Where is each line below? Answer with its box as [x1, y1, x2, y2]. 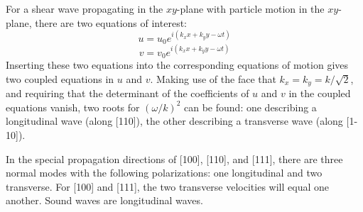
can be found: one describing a [184, 99, 317, 114]
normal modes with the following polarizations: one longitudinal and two [6, 165, 323, 180]
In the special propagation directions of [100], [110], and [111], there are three [6, 151, 343, 166]
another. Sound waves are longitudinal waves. [6, 193, 203, 208]
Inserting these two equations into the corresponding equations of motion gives [6, 57, 349, 72]
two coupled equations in [6, 71, 114, 86]
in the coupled [288, 86, 351, 101]
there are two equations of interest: [35, 15, 187, 30]
